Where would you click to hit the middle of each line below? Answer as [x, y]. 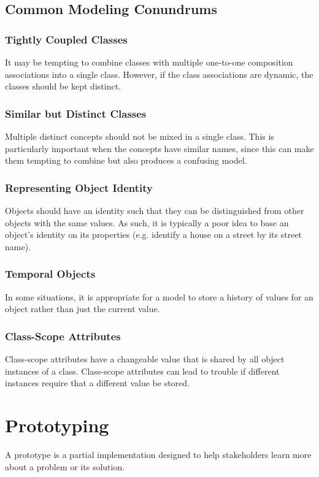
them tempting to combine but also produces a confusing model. [126, 160]
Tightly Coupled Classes [66, 39]
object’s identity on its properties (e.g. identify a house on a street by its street [154, 235]
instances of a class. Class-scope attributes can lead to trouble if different [142, 371]
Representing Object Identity [79, 187]
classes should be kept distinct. [63, 86]
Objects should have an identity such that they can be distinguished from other [155, 210]
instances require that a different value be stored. [97, 383]
